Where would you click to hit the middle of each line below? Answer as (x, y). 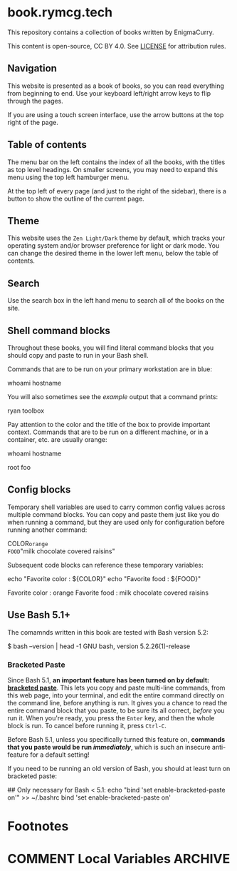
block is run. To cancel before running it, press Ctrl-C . (87, 725)
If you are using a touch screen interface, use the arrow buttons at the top (116, 114)
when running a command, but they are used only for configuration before (116, 522)
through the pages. (36, 101)
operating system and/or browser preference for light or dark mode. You (114, 246)
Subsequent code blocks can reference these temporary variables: (106, 565)
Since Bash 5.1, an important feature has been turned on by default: (109, 680)
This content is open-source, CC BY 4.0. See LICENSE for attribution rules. (117, 46)
